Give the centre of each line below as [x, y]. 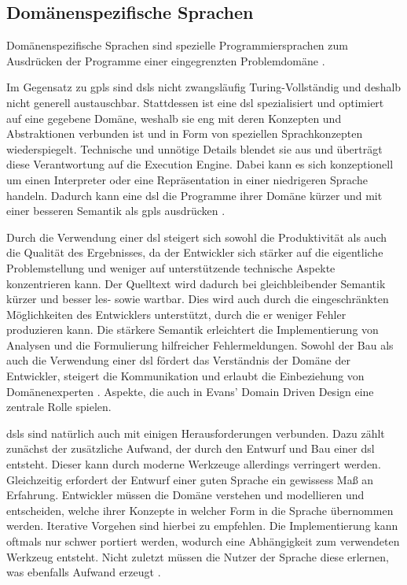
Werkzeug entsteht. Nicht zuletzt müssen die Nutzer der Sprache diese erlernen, [198, 556]
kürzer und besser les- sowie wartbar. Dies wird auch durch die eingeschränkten [198, 299]
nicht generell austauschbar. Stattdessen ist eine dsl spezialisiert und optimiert [195, 102]
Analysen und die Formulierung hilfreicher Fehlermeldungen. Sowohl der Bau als [200, 344]
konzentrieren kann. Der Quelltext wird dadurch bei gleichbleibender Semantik [196, 283]
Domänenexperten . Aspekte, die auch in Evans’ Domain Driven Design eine [190, 391]
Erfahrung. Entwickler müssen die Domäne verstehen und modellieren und [185, 495]
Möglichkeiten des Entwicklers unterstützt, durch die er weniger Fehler [176, 314]
